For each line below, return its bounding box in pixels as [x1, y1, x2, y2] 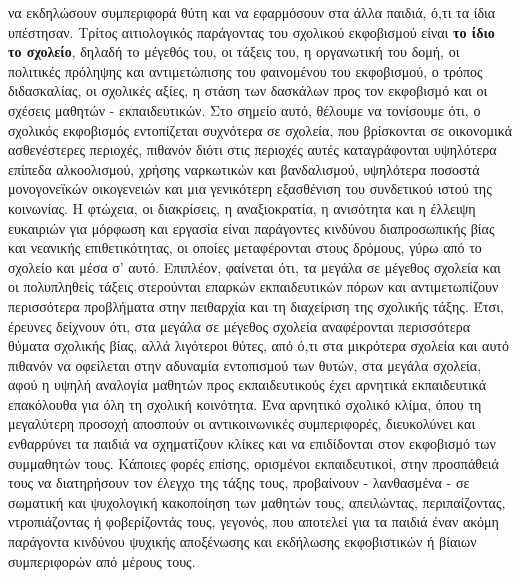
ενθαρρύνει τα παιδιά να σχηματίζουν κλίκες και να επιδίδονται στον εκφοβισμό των [8, 433, 496, 454]
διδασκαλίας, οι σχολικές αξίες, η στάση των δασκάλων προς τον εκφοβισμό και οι [8, 80, 488, 101]
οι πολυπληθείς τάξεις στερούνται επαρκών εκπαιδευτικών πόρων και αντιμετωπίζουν [8, 276, 499, 297]
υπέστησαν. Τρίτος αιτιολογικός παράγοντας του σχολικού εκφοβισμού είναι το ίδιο [8, 21, 495, 42]
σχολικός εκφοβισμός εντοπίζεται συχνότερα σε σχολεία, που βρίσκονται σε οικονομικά [8, 119, 512, 140]
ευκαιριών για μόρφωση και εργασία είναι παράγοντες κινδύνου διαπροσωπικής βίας [8, 217, 495, 238]
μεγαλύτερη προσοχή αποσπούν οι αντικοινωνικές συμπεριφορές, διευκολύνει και [8, 413, 476, 434]
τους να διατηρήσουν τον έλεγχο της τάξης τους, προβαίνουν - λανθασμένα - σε [8, 472, 470, 493]
